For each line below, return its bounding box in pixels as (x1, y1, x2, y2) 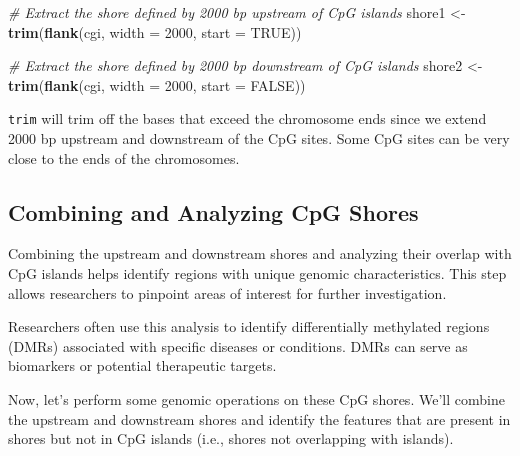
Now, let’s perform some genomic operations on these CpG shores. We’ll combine (8, 388, 505, 409)
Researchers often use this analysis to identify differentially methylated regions (8, 316, 490, 337)
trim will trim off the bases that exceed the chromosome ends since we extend (8, 108, 487, 129)
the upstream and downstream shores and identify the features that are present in (8, 408, 511, 429)
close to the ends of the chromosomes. (8, 147, 240, 168)
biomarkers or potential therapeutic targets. (8, 355, 277, 376)
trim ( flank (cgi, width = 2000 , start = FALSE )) (8, 74, 306, 95)
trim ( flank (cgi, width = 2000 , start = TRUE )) (8, 21, 302, 42)
